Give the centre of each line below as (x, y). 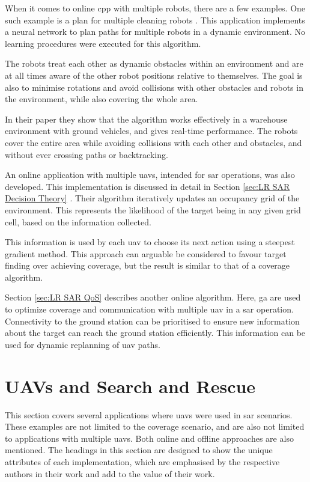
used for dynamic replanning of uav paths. (83, 344)
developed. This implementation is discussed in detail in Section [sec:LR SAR (147, 186)
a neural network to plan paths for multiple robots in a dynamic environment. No (155, 32)
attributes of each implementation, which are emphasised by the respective (142, 461)
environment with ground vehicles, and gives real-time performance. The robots (151, 131)
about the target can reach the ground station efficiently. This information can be (155, 333)
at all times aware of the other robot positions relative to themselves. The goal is (154, 75)
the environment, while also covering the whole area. (102, 99)
